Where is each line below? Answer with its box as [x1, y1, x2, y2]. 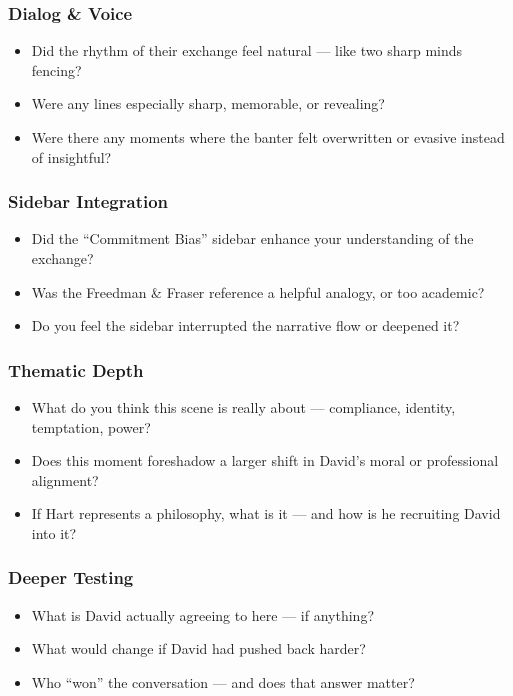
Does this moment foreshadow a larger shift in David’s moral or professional [31, 450, 499, 471]
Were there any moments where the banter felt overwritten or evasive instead [31, 127, 505, 147]
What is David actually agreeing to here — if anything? [31, 604, 374, 625]
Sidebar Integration [8, 189, 169, 214]
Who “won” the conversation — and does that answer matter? [31, 671, 415, 692]
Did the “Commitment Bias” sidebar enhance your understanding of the [31, 228, 474, 249]
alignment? [31, 469, 99, 490]
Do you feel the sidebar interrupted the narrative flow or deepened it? [31, 315, 460, 336]
